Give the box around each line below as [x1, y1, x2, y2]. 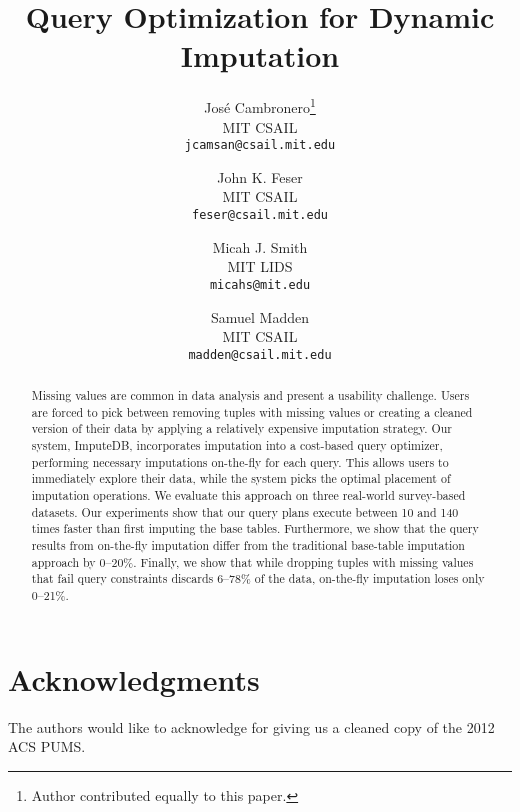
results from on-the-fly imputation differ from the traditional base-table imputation [31, 537, 465, 554]
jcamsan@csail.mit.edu [184, 138, 336, 153]
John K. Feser [217, 166, 303, 187]
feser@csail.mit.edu [191, 208, 329, 222]
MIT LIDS [227, 256, 293, 277]
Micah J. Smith [212, 236, 308, 257]
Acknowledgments [8, 658, 260, 699]
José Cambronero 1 [204, 94, 316, 117]
